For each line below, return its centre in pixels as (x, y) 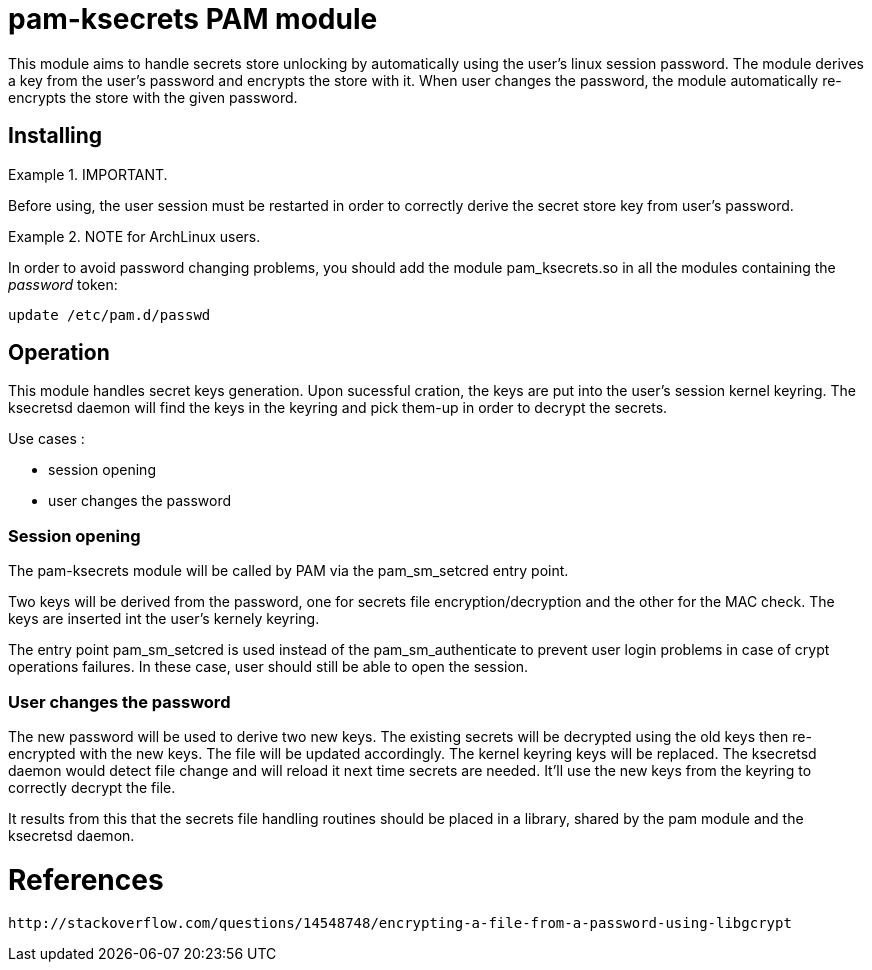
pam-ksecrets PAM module (193, 19)
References (86, 879)
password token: (63, 284)
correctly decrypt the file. (92, 787)
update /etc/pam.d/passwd (109, 314)
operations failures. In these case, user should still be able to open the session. (268, 667)
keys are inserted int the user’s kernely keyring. (164, 619)
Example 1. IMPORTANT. (88, 174)
